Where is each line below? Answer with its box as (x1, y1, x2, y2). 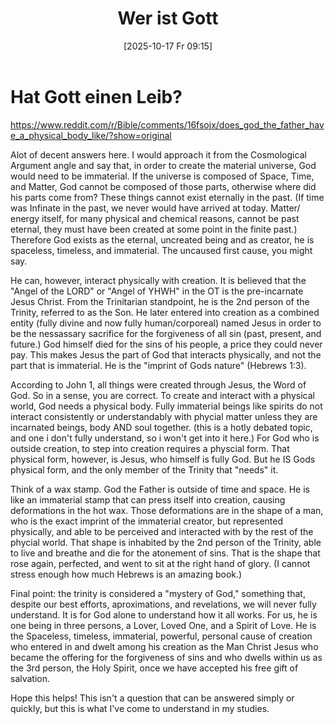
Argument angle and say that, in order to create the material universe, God (10, 159, 317, 171)
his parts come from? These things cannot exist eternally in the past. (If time (10, 191, 325, 203)
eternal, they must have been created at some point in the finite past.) (10, 223, 298, 235)
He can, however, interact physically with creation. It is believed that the (10, 274, 307, 286)
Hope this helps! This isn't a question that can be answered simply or (10, 692, 295, 704)
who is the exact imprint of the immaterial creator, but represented (10, 515, 284, 527)
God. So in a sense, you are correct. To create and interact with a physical (10, 389, 315, 401)
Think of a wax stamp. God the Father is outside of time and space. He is (10, 483, 310, 495)
